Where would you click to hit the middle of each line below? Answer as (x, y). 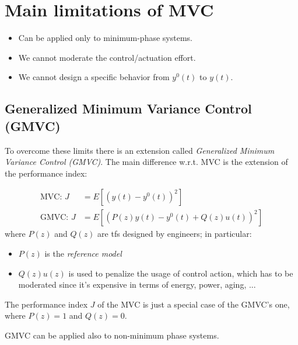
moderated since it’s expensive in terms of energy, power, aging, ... (137, 284)
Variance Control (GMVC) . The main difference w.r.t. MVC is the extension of (146, 162)
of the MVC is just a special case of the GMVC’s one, (194, 304)
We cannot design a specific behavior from (94, 77)
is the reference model (83, 253)
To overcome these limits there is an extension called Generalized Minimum (140, 150)
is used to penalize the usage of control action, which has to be (181, 273)
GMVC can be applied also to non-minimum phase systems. (112, 335)
